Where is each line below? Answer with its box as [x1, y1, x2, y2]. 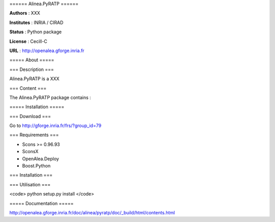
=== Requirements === [9, 132, 59, 138]
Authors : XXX [9, 10, 40, 16]
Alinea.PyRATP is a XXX [9, 76, 60, 82]
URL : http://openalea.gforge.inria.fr [9, 47, 85, 54]
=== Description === [9, 66, 54, 72]
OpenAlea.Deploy [22, 156, 60, 162]
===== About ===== [9, 57, 54, 63]
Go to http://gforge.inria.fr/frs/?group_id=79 [9, 122, 102, 129]
